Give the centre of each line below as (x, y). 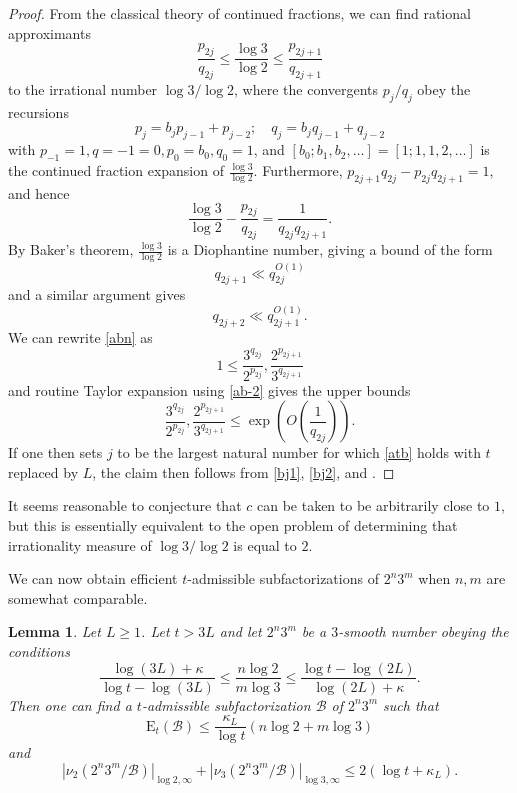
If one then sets (55, 452)
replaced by (43, 471)
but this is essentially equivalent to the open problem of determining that (233, 524)
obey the (444, 89)
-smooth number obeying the (423, 631)
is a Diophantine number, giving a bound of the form (330, 249)
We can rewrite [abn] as (80, 337)
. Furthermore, (298, 170)
